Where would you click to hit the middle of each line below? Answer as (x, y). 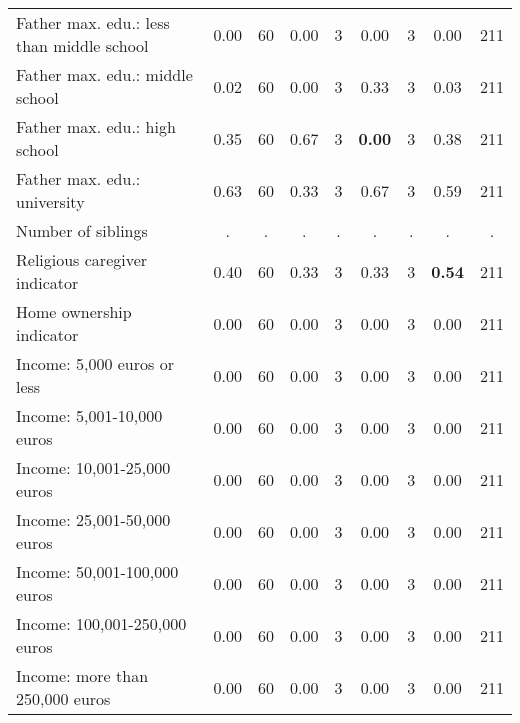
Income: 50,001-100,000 (97, 571)
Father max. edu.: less (93, 22)
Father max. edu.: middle (104, 74)
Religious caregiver (82, 259)
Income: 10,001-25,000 (93, 467)
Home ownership (74, 311)
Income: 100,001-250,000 (101, 623)
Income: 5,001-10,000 (89, 415)
